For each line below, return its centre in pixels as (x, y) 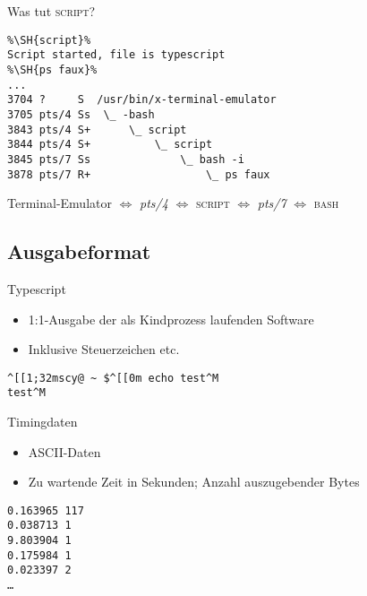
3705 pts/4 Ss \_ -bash (81, 114)
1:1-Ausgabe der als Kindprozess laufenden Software (171, 319)
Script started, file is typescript (116, 55)
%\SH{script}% (49, 40)
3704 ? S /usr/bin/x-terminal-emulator (142, 100)
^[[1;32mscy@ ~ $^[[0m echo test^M (113, 378)
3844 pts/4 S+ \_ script (110, 145)
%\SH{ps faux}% (52, 69)
